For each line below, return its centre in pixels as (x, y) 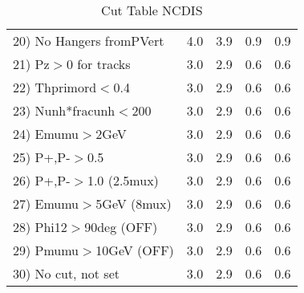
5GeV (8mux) (134, 203)
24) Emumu (46, 134)
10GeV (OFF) (135, 250)
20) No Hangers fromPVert (89, 41)
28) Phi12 (40, 227)
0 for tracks (98, 64)
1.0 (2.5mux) (123, 180)
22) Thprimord (55, 87)
